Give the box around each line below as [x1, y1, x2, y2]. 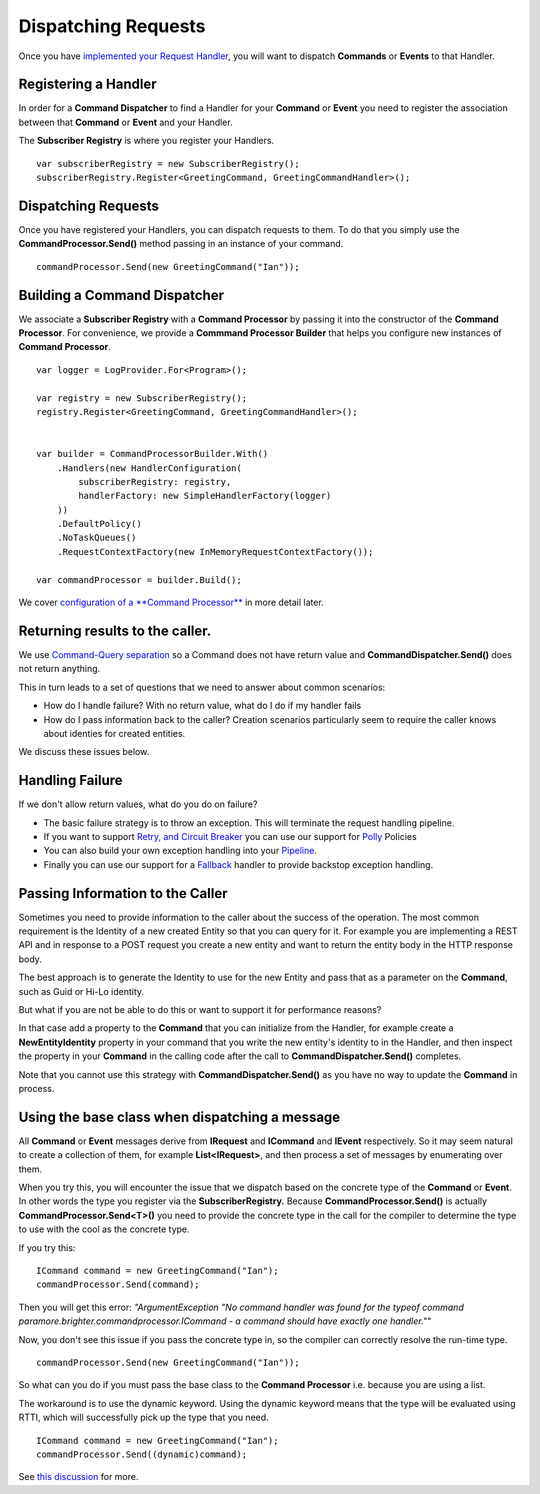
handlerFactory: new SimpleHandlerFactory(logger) [78, 490, 332, 502]
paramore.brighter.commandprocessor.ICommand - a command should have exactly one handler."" [18, 1315, 432, 1327]
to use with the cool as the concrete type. [18, 1223, 190, 1235]
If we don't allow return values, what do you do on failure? [18, 798, 258, 810]
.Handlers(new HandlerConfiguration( [56, 462, 242, 474]
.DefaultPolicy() [56, 518, 142, 530]
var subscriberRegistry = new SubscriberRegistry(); [36, 158, 300, 169]
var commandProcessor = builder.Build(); [36, 574, 242, 585]
